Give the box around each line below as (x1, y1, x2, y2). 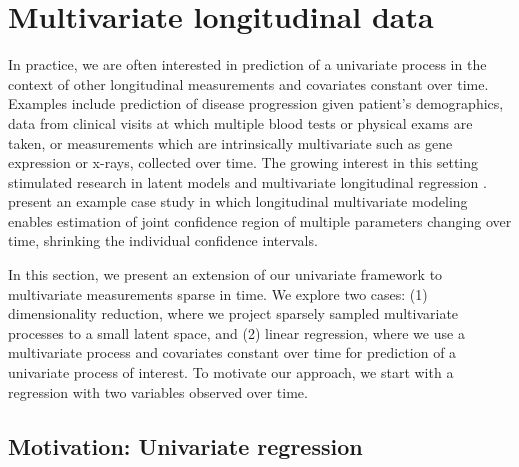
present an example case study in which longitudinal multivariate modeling (8, 191, 468, 212)
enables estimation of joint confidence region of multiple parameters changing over (8, 210, 512, 231)
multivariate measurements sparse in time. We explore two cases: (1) (8, 283, 428, 304)
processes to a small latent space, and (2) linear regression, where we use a (8, 322, 465, 343)
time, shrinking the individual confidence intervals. (8, 230, 318, 251)
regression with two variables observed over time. (8, 381, 308, 402)
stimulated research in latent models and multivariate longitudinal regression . (8, 171, 487, 192)
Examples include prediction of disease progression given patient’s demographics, (8, 93, 504, 114)
